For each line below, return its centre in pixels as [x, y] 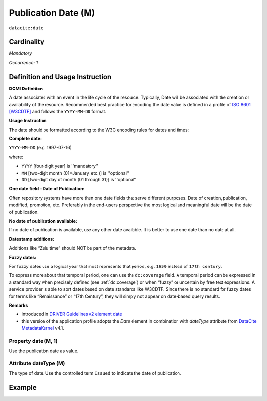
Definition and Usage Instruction [60, 77]
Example [23, 387]
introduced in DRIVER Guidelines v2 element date [72, 314]
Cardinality [27, 42]
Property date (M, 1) [33, 341]
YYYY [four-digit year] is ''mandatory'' [60, 166]
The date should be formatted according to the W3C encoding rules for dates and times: [99, 130]
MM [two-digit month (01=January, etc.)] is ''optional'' [75, 173]
